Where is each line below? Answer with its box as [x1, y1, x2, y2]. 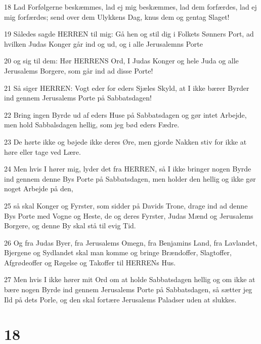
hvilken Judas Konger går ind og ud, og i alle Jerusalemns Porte [4, 38, 203, 49]
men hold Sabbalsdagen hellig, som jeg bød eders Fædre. [4, 119, 180, 130]
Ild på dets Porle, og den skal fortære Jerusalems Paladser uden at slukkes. [4, 294, 237, 304]
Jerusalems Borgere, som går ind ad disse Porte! [4, 65, 153, 76]
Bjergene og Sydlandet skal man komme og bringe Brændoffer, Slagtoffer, [4, 247, 232, 258]
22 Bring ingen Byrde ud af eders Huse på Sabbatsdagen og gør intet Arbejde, [4, 109, 247, 120]
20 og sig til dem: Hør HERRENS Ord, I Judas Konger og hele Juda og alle [4, 55, 239, 66]
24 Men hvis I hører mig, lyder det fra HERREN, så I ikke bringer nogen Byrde [4, 163, 251, 174]
